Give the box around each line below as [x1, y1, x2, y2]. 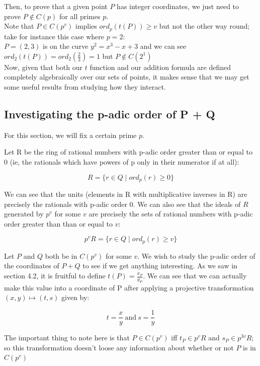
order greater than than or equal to [4, 218, 113, 229]
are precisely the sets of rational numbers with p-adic [89, 208, 253, 219]
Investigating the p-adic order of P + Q [4, 106, 215, 121]
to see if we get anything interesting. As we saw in [82, 260, 237, 271]
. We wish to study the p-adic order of [137, 250, 255, 261]
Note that [4, 21, 34, 31]
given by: [61, 292, 90, 303]
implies [75, 21, 97, 31]
